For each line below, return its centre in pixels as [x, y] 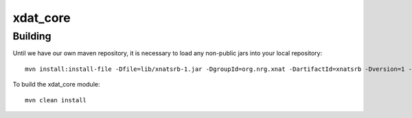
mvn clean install [56, 100]
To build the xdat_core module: [56, 85]
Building [32, 36]
